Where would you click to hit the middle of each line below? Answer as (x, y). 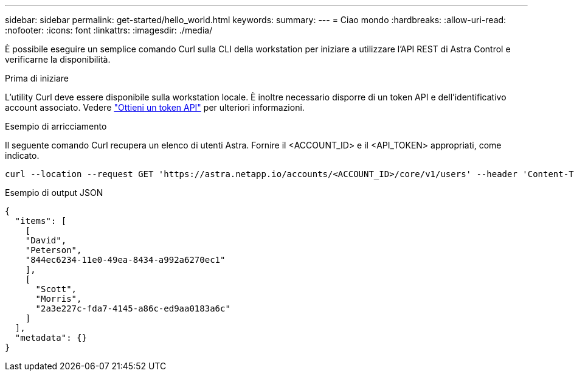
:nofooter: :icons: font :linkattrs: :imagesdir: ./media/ (109, 30)
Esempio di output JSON (54, 193)
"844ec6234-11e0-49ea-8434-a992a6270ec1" (125, 260)
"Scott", (56, 289)
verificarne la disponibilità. (58, 59)
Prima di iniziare (37, 78)
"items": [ (41, 221)
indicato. (22, 155)
